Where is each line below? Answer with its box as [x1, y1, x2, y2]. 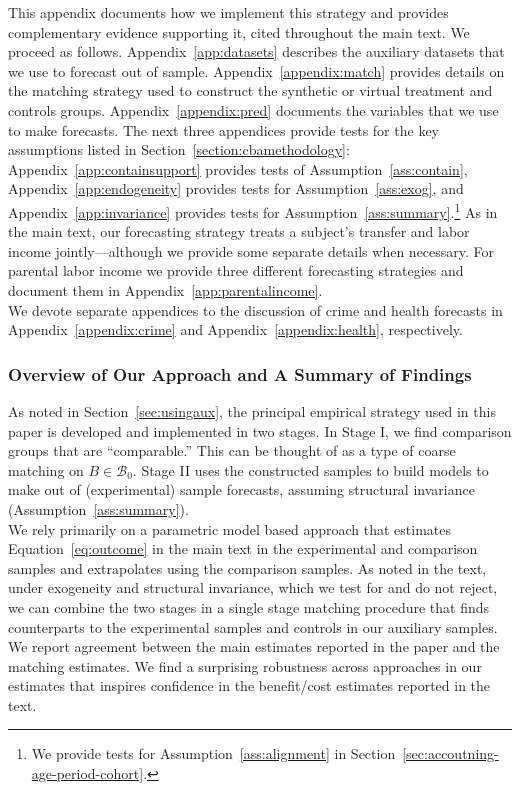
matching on [8, 459, 84, 480]
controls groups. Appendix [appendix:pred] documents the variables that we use [8, 99, 499, 120]
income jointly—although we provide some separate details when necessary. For [8, 240, 495, 261]
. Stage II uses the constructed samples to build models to [132, 459, 489, 480]
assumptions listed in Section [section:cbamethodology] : [8, 139, 350, 160]
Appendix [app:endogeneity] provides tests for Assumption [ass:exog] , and [8, 178, 464, 199]
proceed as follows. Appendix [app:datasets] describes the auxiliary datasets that [8, 41, 505, 62]
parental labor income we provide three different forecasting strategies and [8, 260, 464, 281]
